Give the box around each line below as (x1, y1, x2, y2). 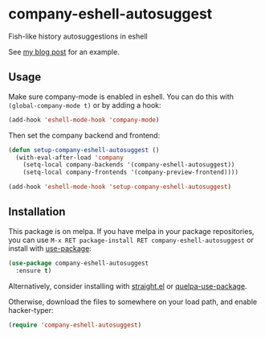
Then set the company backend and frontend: (8, 130, 161, 140)
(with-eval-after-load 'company (15, 154, 124, 162)
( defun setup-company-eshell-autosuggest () (8, 146, 160, 154)
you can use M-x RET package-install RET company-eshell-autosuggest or (8, 235, 255, 245)
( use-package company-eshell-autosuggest (8, 259, 149, 267)
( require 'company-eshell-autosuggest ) (8, 321, 142, 329)
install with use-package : (8, 243, 92, 253)
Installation (8, 205, 66, 219)
